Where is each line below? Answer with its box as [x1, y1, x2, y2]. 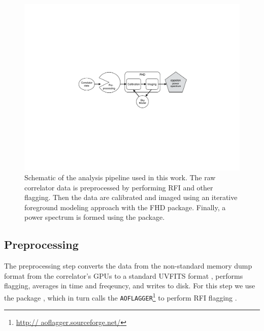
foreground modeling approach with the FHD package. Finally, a [24, 202, 226, 212]
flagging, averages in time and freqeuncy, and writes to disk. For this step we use [4, 280, 255, 291]
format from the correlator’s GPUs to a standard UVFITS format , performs [4, 270, 243, 281]
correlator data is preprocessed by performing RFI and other [24, 182, 213, 192]
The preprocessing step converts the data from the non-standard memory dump [4, 260, 252, 271]
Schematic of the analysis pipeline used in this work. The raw [24, 172, 216, 183]
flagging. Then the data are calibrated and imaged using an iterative [24, 192, 238, 203]
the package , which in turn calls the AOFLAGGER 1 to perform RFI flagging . [4, 291, 237, 303]
